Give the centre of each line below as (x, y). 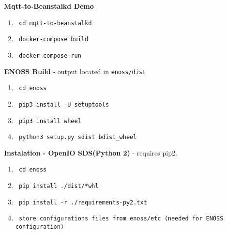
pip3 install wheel (50, 121)
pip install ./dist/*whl (59, 186)
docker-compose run (50, 55)
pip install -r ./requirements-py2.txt (83, 202)
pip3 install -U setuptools (64, 104)
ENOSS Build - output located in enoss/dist (75, 71)
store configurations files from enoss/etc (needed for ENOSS (121, 219)
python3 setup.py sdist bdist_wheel (78, 137)
